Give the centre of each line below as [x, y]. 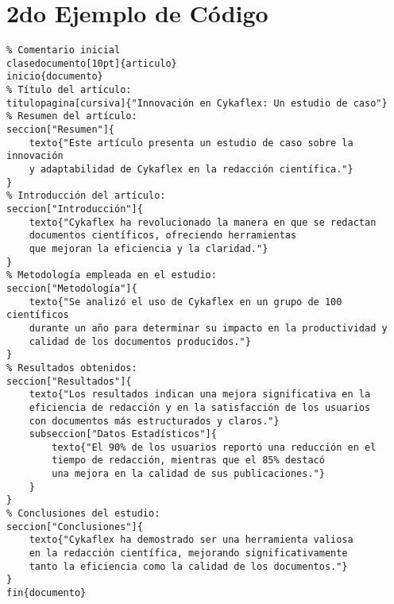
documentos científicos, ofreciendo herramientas [163, 236]
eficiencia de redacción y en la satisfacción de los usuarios [200, 407]
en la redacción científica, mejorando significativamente [188, 554]
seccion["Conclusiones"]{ [75, 527]
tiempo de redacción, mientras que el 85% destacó [188, 461]
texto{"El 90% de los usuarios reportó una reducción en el [214, 447]
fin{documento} [46, 593]
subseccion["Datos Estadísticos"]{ [123, 434]
